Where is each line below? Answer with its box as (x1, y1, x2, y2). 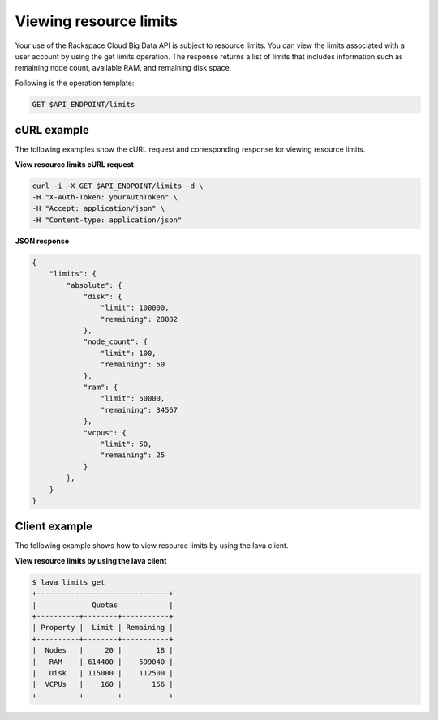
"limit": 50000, (100, 394, 165, 403)
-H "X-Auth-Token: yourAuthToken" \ (32, 192, 178, 202)
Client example (15, 520, 93, 534)
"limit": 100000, (100, 303, 170, 312)
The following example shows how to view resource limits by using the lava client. (15, 541, 289, 551)
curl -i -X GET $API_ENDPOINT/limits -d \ (32, 181, 204, 191)
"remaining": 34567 (100, 405, 178, 414)
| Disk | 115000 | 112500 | (32, 668, 174, 677)
